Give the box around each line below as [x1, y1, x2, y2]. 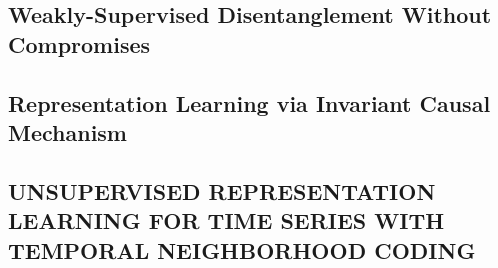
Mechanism [8, 116, 127, 147]
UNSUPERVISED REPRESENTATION [8, 175, 436, 206]
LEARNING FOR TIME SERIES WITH [8, 205, 445, 236]
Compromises [8, 28, 151, 59]
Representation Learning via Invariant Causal [8, 87, 491, 118]
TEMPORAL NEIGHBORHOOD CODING [8, 234, 476, 265]
